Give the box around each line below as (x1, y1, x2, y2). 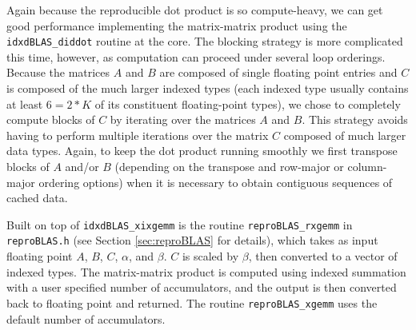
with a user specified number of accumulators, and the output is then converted (6, 279, 397, 296)
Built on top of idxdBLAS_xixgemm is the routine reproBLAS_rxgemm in (6, 216, 353, 233)
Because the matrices (6, 64, 110, 81)
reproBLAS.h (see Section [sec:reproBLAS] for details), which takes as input (6, 232, 378, 248)
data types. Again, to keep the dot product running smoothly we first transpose (6, 142, 398, 159)
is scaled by (182, 248, 239, 264)
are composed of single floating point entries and (159, 64, 398, 81)
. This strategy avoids (302, 111, 408, 128)
